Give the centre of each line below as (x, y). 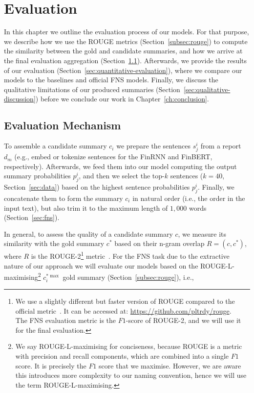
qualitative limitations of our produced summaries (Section (92, 89)
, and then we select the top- (122, 176)
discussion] (20, 99)
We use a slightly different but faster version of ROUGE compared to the (125, 301)
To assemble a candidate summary (55, 146)
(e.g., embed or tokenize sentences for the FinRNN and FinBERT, (113, 157)
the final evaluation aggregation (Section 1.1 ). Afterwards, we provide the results (126, 60)
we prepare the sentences (154, 146)
